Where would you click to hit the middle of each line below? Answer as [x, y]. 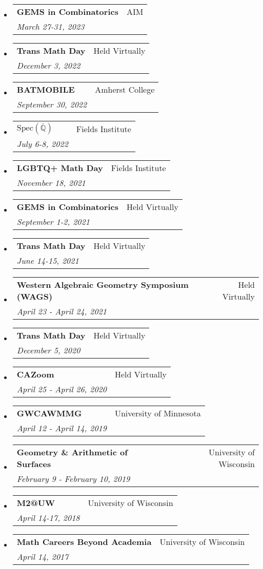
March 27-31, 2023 [50, 26]
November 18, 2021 [51, 183]
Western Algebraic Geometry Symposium [103, 284]
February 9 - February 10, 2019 [73, 479]
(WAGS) [35, 296]
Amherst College [125, 89]
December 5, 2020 [48, 350]
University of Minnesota [158, 413]
